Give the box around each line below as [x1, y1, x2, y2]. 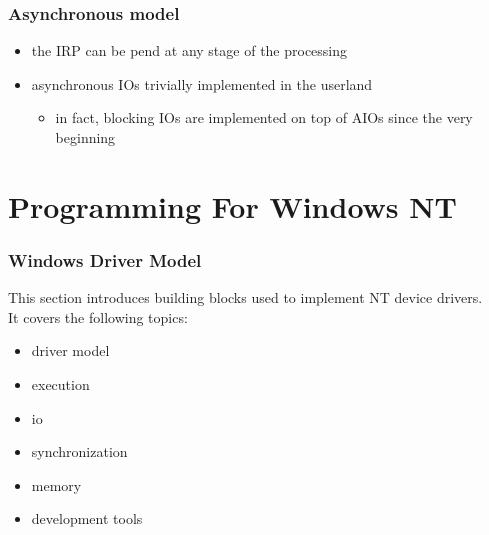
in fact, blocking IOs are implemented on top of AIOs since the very [55, 107, 473, 128]
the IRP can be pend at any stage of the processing [31, 40, 348, 61]
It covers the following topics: [8, 306, 188, 327]
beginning [55, 127, 116, 147]
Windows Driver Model [8, 247, 202, 272]
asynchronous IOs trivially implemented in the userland [31, 73, 373, 94]
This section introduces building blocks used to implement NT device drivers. [8, 287, 483, 308]
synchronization [31, 441, 128, 462]
